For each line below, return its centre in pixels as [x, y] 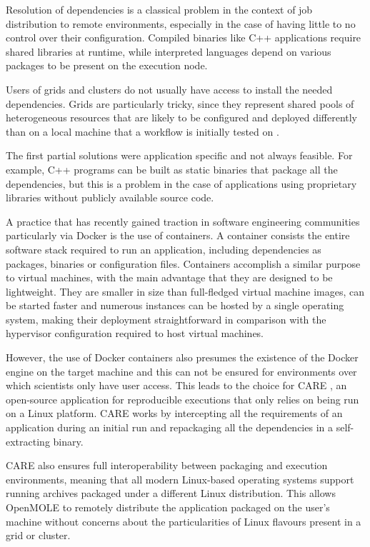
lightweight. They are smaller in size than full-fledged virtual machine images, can [185, 291]
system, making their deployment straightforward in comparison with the [166, 319]
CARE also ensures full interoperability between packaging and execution [167, 465]
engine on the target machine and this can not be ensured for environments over [181, 371]
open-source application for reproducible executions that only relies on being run [182, 399]
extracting [28, 441]
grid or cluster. [38, 535]
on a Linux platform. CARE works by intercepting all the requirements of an [174, 413]
